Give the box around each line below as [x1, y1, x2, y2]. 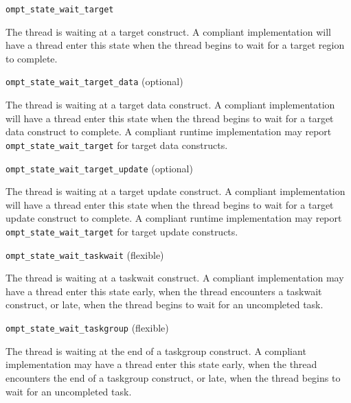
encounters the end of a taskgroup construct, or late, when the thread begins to [5, 370, 341, 384]
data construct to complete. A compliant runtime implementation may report [5, 124, 332, 139]
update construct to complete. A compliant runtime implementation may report [5, 211, 342, 225]
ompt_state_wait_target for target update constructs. [5, 224, 238, 238]
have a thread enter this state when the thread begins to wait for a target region [5, 38, 345, 52]
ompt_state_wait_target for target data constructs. [5, 137, 228, 152]
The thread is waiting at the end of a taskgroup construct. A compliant [5, 343, 306, 358]
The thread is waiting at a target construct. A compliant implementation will [5, 24, 331, 38]
